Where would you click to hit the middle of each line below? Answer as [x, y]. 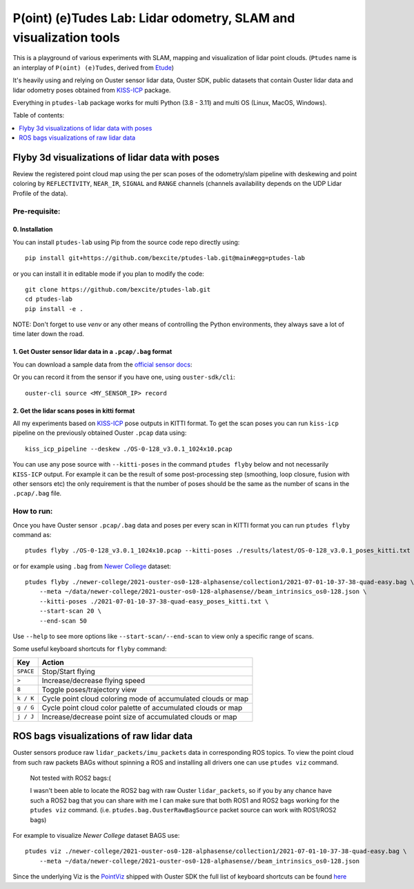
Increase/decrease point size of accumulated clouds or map [139, 717]
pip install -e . [54, 309]
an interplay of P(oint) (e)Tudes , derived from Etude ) [93, 67]
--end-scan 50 [63, 621]
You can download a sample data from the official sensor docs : [102, 364]
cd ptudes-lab [49, 299]
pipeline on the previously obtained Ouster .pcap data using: [100, 433]
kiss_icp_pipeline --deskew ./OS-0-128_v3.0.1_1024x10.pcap [129, 449]
